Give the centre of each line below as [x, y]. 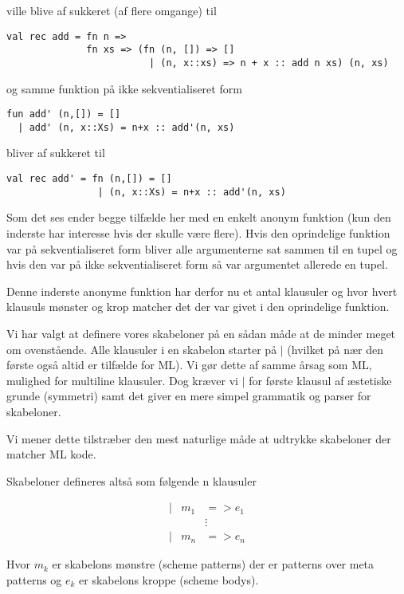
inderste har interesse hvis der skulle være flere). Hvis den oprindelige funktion [198, 232]
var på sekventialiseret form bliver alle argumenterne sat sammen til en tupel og [202, 248]
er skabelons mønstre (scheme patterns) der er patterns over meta [213, 564]
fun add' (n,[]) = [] [64, 114]
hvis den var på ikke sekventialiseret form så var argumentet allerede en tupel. [197, 264]
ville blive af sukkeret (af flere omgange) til [112, 10]
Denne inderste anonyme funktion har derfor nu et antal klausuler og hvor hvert [202, 291]
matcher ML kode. [51, 454]
